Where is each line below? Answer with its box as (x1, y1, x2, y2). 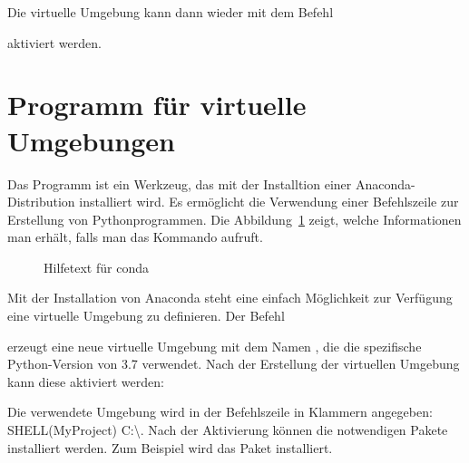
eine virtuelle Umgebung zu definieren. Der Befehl (7, 306, 285, 325)
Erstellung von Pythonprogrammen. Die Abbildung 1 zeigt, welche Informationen (7, 209, 462, 228)
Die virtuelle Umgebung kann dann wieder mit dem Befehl (7, 3, 334, 21)
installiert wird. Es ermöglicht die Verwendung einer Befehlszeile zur (79, 192, 459, 211)
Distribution (7, 192, 75, 211)
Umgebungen (7, 121, 175, 159)
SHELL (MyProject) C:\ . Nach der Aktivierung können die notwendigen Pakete (7, 420, 448, 439)
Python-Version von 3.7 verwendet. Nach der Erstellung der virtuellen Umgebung (7, 354, 460, 373)
